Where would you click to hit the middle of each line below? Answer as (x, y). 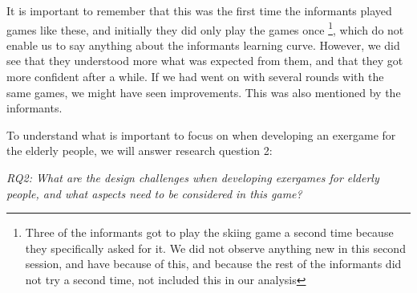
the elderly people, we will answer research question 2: (140, 151)
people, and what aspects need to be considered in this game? (154, 193)
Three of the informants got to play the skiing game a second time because (209, 232)
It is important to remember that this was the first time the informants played (199, 10)
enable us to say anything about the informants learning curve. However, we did (203, 45)
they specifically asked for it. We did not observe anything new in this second (215, 248)
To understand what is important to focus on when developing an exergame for (201, 134)
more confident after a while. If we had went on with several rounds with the (195, 77)
